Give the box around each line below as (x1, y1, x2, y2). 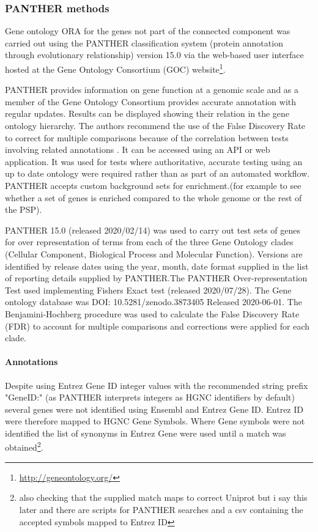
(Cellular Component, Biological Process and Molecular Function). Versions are (5, 247, 303, 260)
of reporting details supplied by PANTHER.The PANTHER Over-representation (5, 272, 308, 284)
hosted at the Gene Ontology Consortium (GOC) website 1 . (5, 61, 226, 75)
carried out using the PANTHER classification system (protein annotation (5, 36, 283, 49)
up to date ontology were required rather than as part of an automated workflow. (5, 167, 310, 180)
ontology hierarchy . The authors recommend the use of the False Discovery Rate (5, 119, 306, 132)
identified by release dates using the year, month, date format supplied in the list (5, 259, 309, 272)
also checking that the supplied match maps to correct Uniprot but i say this (19, 491, 308, 504)
